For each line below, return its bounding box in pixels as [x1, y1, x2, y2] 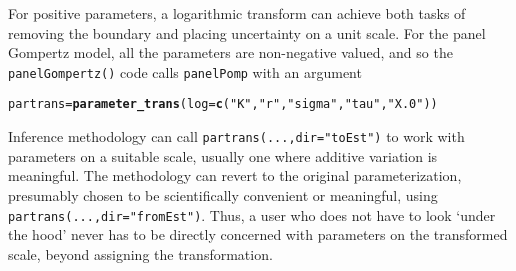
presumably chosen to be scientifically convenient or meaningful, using [8, 184, 438, 205]
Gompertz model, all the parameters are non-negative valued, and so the [8, 42, 453, 63]
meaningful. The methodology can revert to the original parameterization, [8, 165, 462, 186]
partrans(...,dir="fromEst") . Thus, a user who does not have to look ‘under [8, 204, 496, 225]
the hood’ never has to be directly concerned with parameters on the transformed [8, 224, 508, 245]
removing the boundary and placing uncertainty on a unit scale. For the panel [8, 22, 486, 43]
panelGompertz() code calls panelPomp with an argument [8, 61, 362, 82]
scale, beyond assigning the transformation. [8, 243, 273, 264]
